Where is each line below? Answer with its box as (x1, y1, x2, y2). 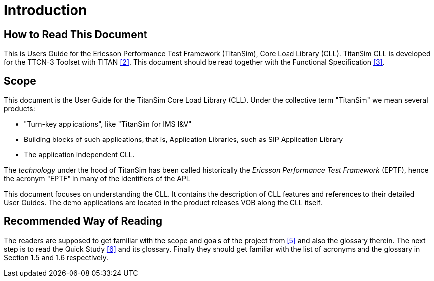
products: (4, 104, 35, 113)
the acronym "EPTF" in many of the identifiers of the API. (4, 174, 190, 183)
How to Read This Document (4, 28, 147, 41)
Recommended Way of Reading (4, 215, 163, 228)
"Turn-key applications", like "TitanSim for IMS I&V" (24, 120, 192, 129)
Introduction (4, 2, 87, 19)
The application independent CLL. (24, 150, 135, 159)
